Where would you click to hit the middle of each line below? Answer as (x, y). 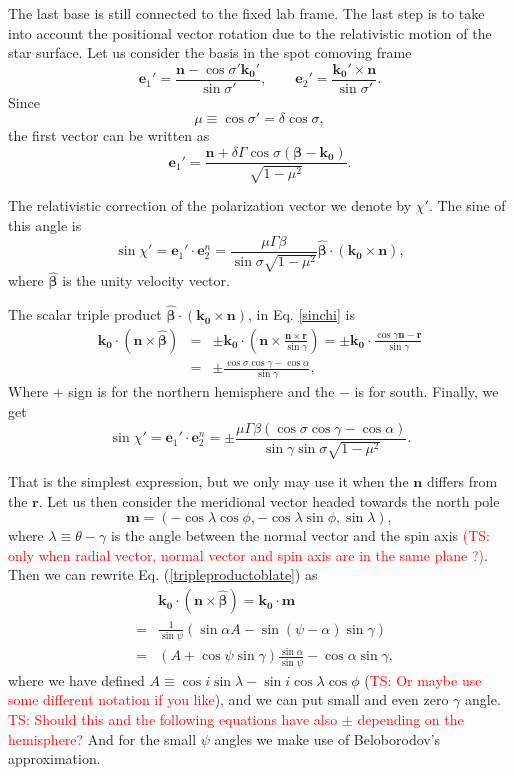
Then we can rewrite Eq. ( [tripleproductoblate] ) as (163, 574)
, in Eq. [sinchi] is (301, 314)
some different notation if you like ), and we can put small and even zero (228, 699)
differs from (462, 481)
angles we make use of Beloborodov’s (327, 738)
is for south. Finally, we (426, 391)
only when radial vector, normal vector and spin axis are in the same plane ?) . (248, 554)
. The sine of (467, 205)
